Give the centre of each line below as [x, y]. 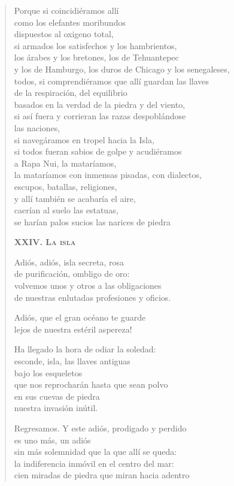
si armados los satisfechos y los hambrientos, [95, 45]
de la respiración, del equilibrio [71, 93]
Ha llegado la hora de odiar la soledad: [85, 349]
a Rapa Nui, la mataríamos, [65, 163]
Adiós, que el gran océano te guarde [80, 317]
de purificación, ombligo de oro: [72, 274]
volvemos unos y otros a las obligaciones [88, 286]
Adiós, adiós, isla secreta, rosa [69, 262]
